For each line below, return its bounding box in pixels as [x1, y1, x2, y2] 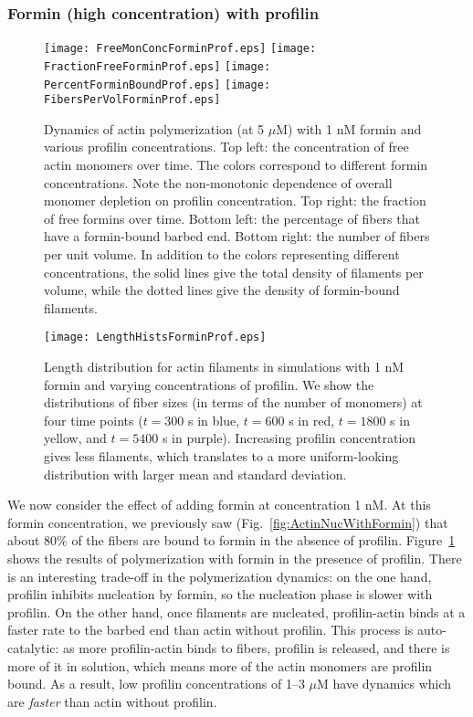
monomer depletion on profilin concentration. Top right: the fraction [44, 191, 426, 210]
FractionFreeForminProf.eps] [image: [44, 59, 271, 73]
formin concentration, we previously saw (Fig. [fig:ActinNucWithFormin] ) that [7, 512, 448, 532]
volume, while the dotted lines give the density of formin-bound [44, 280, 400, 300]
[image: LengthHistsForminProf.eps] [44, 331, 267, 344]
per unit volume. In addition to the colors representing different [44, 245, 400, 263]
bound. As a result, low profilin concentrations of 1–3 [7, 674, 305, 693]
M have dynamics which [317, 674, 452, 693]
